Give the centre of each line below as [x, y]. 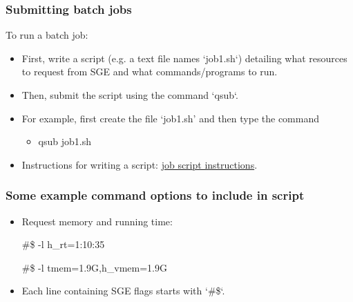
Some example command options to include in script [155, 195]
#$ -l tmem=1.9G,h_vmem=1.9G [94, 267]
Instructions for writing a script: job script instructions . [140, 164]
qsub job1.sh [65, 141]
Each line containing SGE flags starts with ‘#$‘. [123, 291]
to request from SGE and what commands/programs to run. [150, 72]
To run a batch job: [47, 35]
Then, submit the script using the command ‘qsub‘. [130, 95]
